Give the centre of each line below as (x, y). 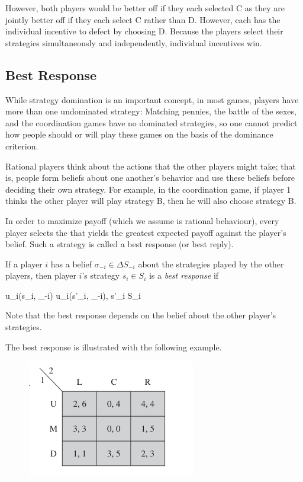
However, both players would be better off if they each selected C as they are (145, 8)
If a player (24, 264)
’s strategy (101, 275)
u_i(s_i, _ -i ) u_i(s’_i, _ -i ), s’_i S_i (73, 295)
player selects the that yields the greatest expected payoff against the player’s (146, 232)
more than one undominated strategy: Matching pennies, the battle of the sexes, (151, 111)
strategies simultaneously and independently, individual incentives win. (134, 42)
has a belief (71, 264)
